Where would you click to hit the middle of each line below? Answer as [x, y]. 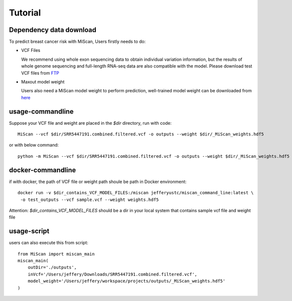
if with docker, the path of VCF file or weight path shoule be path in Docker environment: [98, 182]
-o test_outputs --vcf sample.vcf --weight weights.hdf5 [90, 200]
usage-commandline [41, 111]
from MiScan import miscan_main [56, 254]
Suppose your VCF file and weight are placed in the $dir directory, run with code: [90, 123]
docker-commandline [43, 170]
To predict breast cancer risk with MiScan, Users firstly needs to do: [77, 42]
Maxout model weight [43, 82]
